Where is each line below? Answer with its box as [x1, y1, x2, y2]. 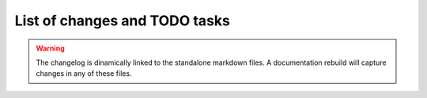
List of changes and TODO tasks [14, 12, 231, 29]
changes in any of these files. [36, 69, 132, 78]
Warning [36, 43, 65, 53]
